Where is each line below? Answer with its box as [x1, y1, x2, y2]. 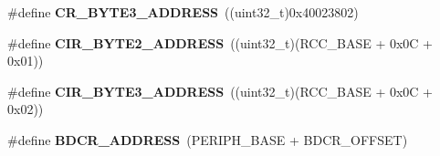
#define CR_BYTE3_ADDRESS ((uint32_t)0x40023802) [7, 3, 359, 21]
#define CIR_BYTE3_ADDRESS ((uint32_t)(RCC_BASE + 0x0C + [7, 81, 434, 100]
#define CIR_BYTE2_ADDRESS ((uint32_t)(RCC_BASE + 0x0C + [7, 33, 434, 52]
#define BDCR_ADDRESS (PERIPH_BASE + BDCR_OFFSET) [7, 130, 408, 149]
